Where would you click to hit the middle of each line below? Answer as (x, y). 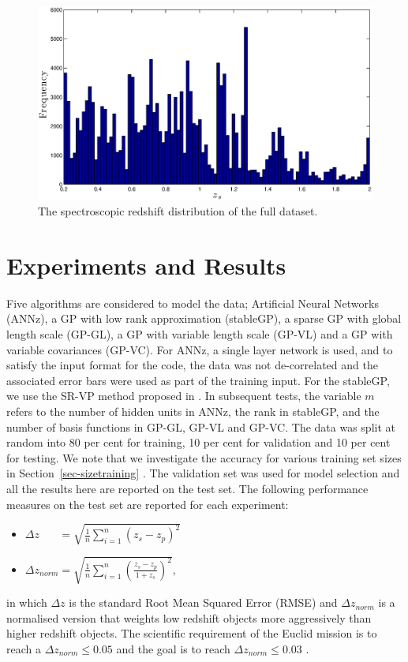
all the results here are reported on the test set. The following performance (187, 488)
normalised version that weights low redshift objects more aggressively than (189, 617)
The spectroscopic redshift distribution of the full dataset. (178, 211)
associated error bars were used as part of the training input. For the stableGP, (198, 380)
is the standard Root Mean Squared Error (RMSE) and (203, 602)
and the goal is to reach (173, 649)
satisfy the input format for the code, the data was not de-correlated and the (192, 365)
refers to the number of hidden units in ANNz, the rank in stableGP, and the (193, 411)
